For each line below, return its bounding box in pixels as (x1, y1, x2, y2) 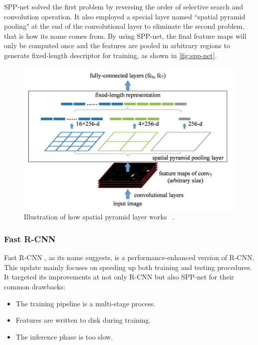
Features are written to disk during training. (15, 315, 151, 325)
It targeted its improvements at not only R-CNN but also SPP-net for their (4, 272, 234, 282)
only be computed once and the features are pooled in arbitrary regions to (4, 40, 230, 51)
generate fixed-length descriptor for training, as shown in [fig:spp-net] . (4, 50, 217, 60)
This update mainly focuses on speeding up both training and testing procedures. (4, 262, 252, 272)
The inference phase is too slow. (15, 331, 113, 342)
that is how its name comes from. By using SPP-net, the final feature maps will (4, 30, 247, 41)
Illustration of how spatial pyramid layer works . (24, 211, 174, 222)
